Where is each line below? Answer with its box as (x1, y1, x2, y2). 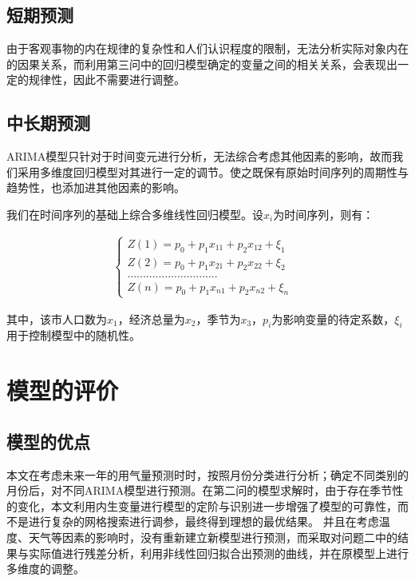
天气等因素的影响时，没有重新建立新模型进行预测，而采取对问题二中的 (28, 528, 397, 545)
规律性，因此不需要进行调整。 (28, 71, 185, 88)
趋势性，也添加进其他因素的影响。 (6, 179, 185, 196)
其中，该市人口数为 (6, 310, 107, 327)
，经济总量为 (117, 310, 185, 327)
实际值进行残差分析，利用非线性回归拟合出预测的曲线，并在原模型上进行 (28, 544, 409, 561)
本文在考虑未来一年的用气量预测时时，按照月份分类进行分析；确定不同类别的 (6, 466, 409, 483)
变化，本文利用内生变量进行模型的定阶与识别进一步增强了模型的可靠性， (17, 497, 397, 514)
